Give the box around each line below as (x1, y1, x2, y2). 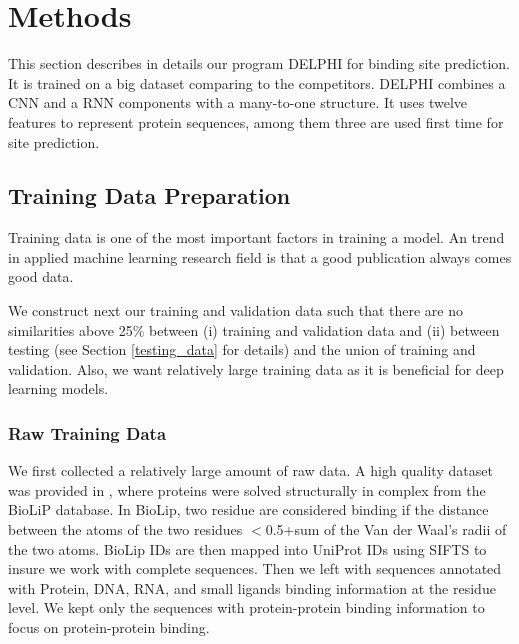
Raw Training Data (8, 420, 167, 445)
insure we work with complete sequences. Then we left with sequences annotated (8, 558, 502, 579)
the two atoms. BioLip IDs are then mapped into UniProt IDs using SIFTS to (8, 538, 487, 559)
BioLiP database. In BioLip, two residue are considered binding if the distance (8, 499, 489, 520)
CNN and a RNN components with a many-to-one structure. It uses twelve (8, 92, 468, 113)
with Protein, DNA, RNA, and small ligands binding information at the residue (8, 577, 496, 598)
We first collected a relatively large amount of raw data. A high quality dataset (8, 460, 493, 481)
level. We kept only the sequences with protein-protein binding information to (8, 597, 485, 618)
